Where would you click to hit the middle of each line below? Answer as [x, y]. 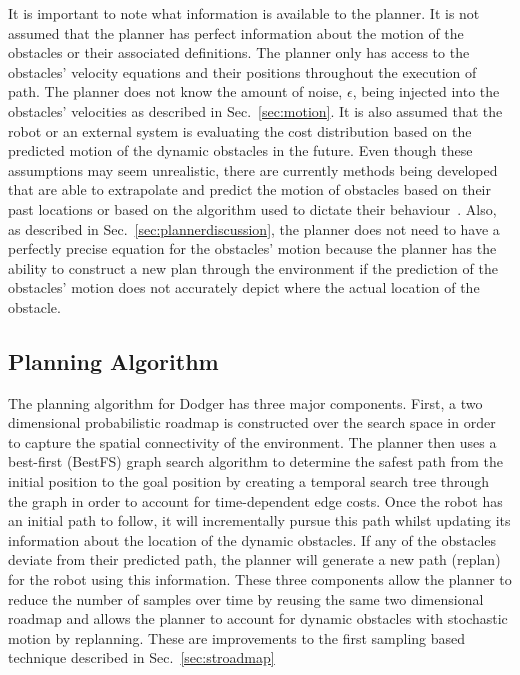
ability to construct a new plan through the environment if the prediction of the [253, 267]
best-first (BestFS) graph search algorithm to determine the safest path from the [255, 461]
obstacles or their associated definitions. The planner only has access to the [239, 52]
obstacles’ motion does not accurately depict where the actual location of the [244, 287]
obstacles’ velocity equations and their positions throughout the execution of [242, 71]
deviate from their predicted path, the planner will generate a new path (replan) [254, 559]
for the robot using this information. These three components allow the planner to [260, 579]
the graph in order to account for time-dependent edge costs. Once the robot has [255, 500]
